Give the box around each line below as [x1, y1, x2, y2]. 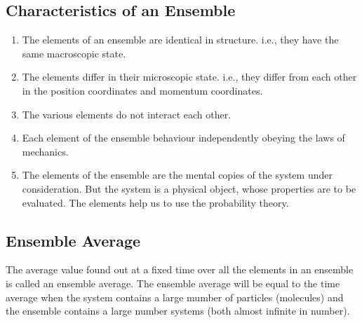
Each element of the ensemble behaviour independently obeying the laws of [22, 130, 345, 145]
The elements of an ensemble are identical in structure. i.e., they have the [22, 32, 339, 47]
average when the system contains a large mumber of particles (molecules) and [6, 289, 344, 304]
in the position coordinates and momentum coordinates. [22, 83, 263, 97]
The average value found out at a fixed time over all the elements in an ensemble [6, 262, 354, 277]
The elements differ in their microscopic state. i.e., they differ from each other [22, 69, 357, 84]
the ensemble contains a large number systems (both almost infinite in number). [6, 303, 350, 318]
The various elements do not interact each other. [22, 106, 232, 121]
